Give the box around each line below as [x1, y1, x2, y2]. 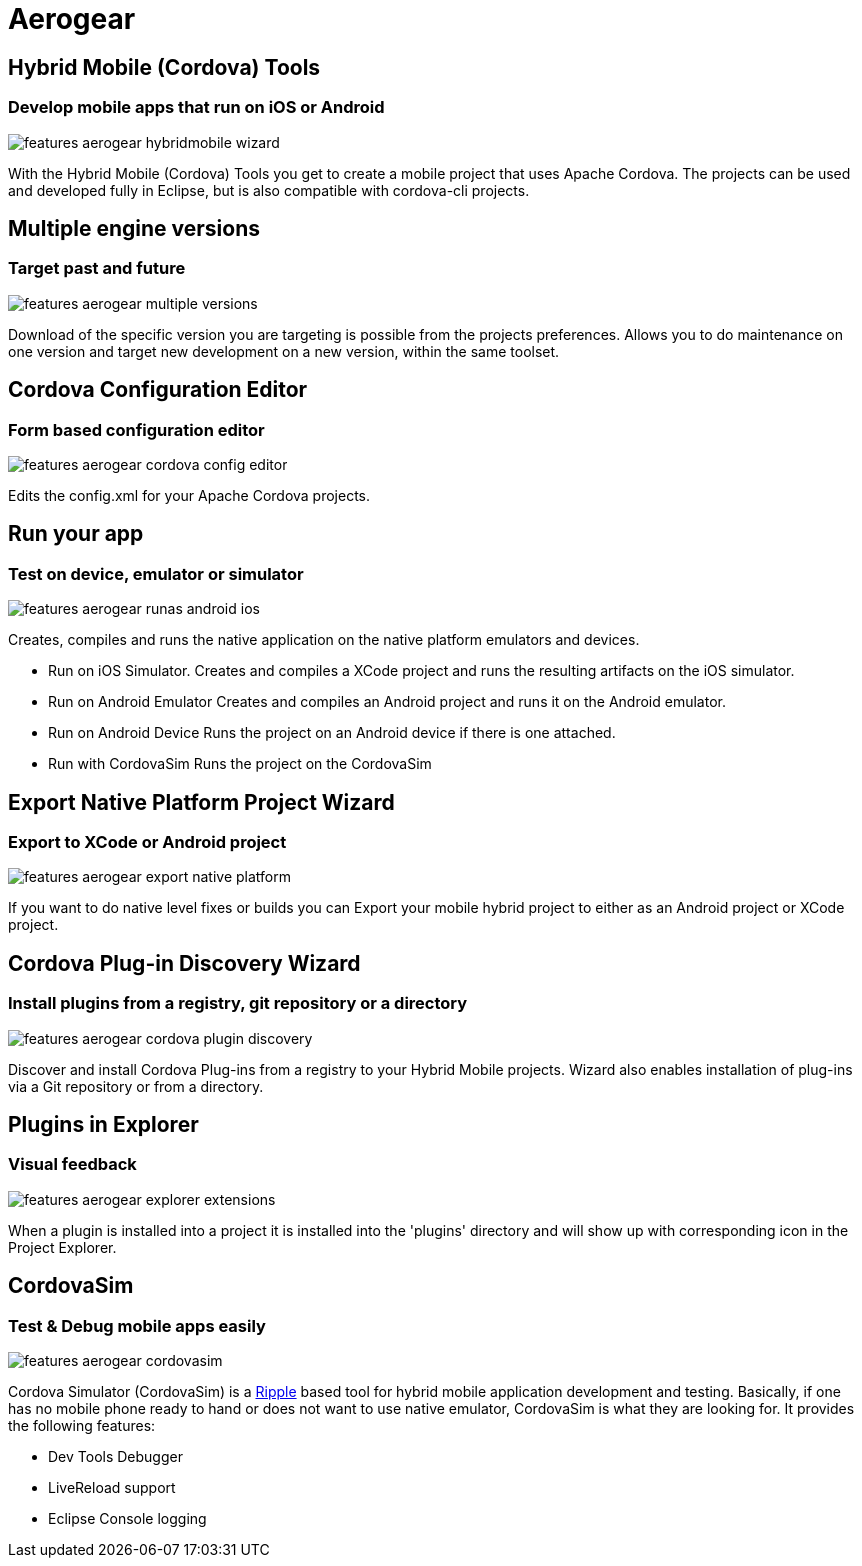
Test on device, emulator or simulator [8, 563, 304, 584]
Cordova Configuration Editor [8, 377, 308, 403]
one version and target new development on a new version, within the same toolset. [8, 342, 560, 360]
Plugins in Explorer [8, 1112, 199, 1138]
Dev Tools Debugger [48, 1448, 183, 1466]
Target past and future [8, 258, 186, 279]
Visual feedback [8, 1154, 137, 1175]
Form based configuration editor [8, 419, 265, 440]
